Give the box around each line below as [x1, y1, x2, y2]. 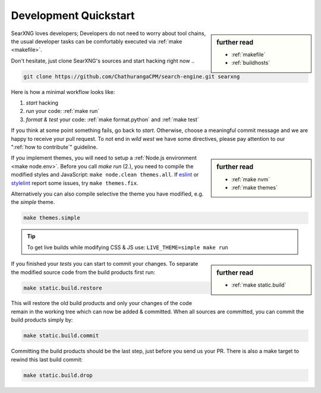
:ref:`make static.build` [231, 281, 287, 288]
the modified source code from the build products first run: [11, 268, 156, 276]
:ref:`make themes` [231, 184, 278, 191]
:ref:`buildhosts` [231, 59, 270, 67]
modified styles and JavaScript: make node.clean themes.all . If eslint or [11, 171, 199, 178]
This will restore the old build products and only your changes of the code [11, 300, 193, 307]
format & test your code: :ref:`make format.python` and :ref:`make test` [26, 116, 199, 123]
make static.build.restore [23, 284, 102, 291]
